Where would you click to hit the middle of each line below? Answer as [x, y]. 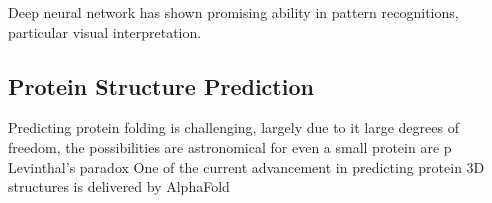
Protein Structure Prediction [161, 85]
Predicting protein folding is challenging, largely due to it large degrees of [233, 127]
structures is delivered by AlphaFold [119, 186]
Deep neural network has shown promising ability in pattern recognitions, [233, 12]
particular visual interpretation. [105, 31]
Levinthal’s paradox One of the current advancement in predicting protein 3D [246, 166]
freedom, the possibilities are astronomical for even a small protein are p [230, 146]
